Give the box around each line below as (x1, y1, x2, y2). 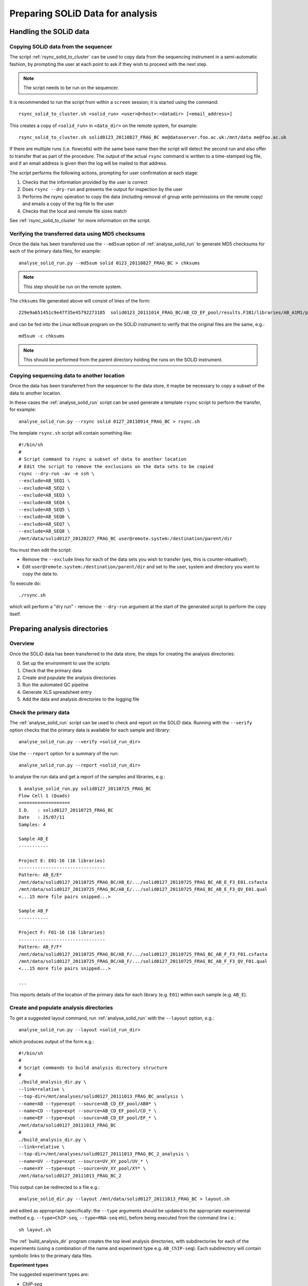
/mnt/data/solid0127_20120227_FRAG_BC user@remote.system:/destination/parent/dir (18, 535, 233, 541)
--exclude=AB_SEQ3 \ (18, 492, 70, 498)
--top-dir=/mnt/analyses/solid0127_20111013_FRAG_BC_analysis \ (18, 1094, 184, 1099)
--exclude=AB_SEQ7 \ (18, 521, 70, 527)
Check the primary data (9, 709, 70, 716)
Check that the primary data (22, 667, 82, 673)
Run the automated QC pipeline (22, 682, 89, 688)
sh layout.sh (18, 1227, 51, 1233)
